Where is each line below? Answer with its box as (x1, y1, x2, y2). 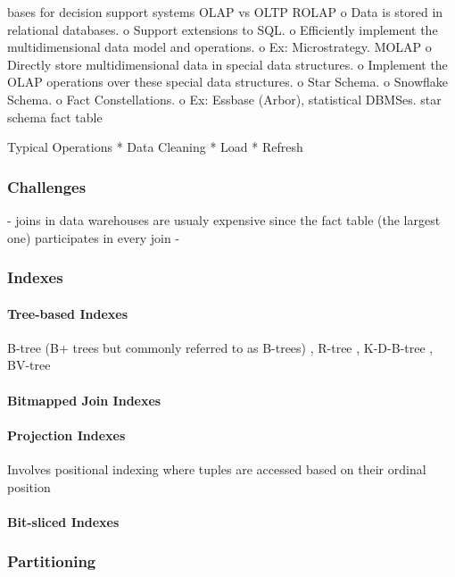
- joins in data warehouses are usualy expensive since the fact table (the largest (7, 210, 441, 229)
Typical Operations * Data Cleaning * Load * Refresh (7, 138, 303, 156)
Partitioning (7, 550, 96, 573)
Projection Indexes (7, 425, 126, 444)
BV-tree (7, 355, 51, 374)
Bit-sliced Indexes (7, 512, 120, 531)
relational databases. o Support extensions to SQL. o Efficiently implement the (7, 20, 438, 38)
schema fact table (7, 107, 103, 126)
